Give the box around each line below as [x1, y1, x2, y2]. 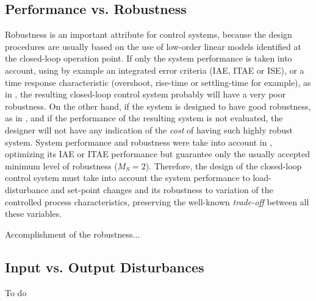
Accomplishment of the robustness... [5, 227, 140, 240]
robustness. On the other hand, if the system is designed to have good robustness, [5, 99, 311, 112]
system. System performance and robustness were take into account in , [5, 135, 273, 148]
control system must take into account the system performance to [5, 171, 250, 184]
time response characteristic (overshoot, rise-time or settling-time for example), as [5, 76, 311, 88]
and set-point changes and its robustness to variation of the [51, 183, 273, 196]
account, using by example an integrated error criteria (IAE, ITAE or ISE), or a [5, 63, 304, 76]
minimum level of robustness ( [5, 159, 118, 172]
